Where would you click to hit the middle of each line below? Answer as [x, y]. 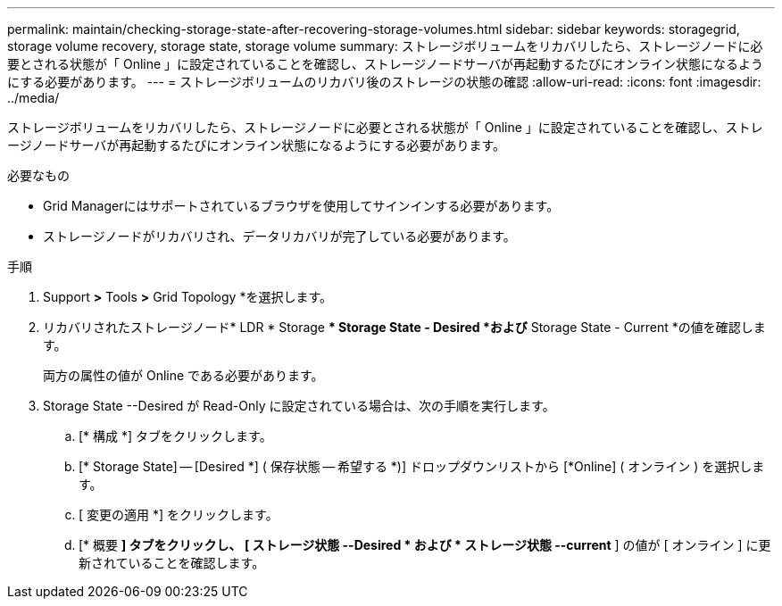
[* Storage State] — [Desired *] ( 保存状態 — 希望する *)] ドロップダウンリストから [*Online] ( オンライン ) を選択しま [422, 466]
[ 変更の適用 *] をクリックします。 [179, 515]
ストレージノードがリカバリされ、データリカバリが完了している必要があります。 [279, 236]
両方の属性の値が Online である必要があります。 [183, 375]
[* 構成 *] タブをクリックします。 [175, 436]
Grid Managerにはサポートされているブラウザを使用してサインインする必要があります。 [301, 206]
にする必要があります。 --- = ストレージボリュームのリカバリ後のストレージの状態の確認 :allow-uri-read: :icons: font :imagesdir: [384, 82]
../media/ [33, 98]
